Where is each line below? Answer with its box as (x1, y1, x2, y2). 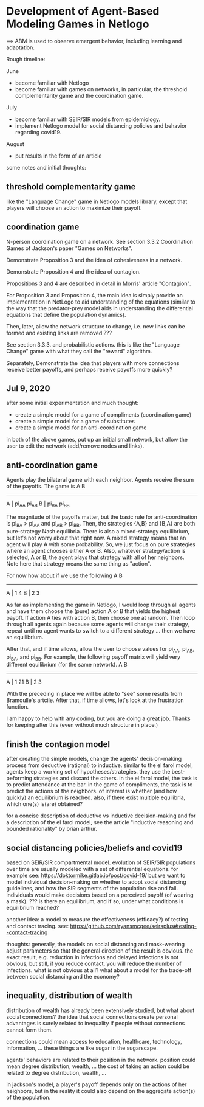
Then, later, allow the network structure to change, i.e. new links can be (6, 322, 185, 330)
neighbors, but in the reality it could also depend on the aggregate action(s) (6, 1087, 195, 1094)
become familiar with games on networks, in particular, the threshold (15, 85, 187, 92)
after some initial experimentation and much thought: (6, 400, 138, 407)
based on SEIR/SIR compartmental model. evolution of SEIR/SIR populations (6, 859, 196, 866)
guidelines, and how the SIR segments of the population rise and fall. (6, 885, 178, 892)
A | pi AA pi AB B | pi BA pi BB (6, 500, 70, 508)
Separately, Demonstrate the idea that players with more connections (6, 359, 180, 366)
